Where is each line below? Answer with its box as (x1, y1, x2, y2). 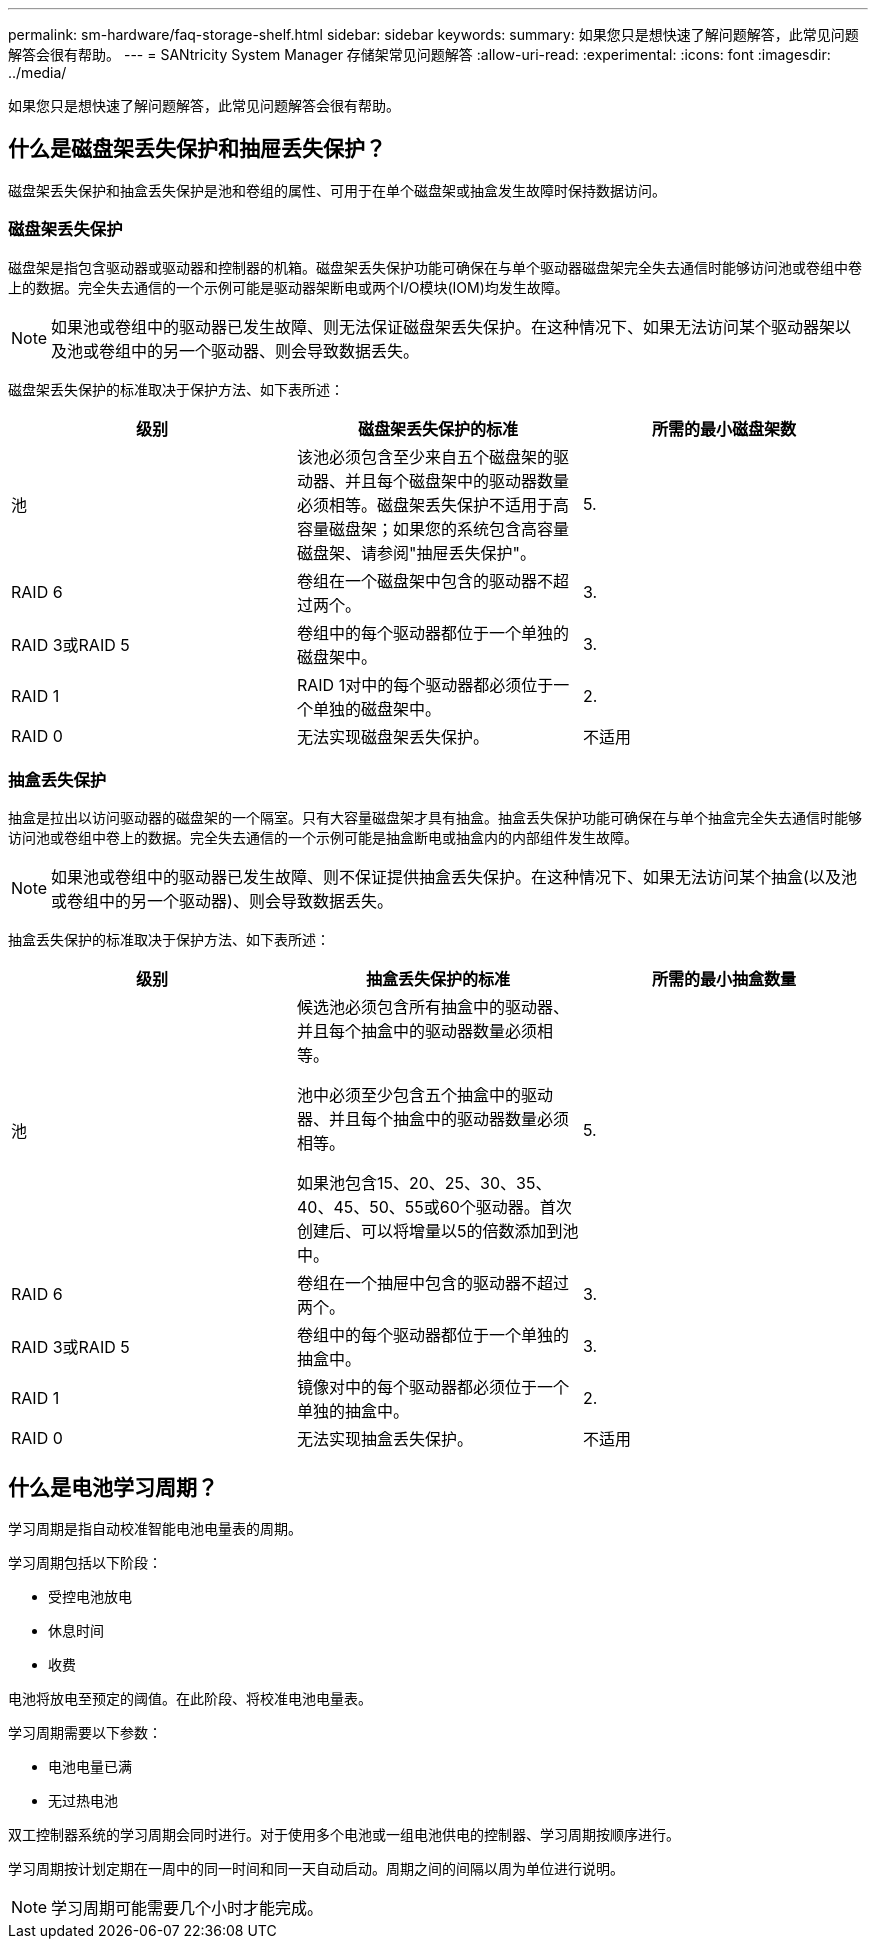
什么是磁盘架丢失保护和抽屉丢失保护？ (8, 136, 386, 162)
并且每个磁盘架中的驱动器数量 (344, 470, 569, 491)
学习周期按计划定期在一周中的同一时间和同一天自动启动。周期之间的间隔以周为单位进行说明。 (8, 1860, 624, 1878)
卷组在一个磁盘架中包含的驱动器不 (296, 570, 553, 591)
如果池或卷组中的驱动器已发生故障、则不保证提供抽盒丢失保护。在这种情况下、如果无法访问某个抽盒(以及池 (51, 867, 857, 888)
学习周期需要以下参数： (8, 1724, 162, 1742)
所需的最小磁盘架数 (651, 418, 796, 439)
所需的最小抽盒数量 (651, 969, 796, 990)
